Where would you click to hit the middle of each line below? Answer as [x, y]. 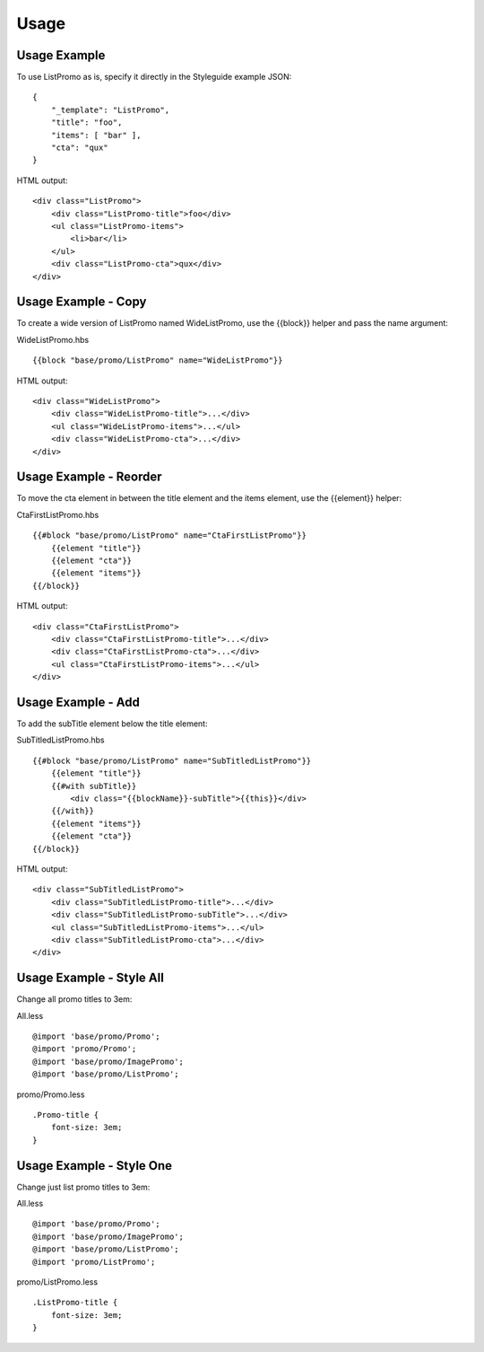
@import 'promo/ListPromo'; [94, 1262]
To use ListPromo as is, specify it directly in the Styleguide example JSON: [154, 77]
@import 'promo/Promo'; [85, 1049]
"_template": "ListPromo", [110, 110]
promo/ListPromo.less [57, 1282]
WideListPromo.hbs [53, 339]
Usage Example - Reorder [89, 477]
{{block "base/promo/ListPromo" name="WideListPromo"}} [158, 360]
